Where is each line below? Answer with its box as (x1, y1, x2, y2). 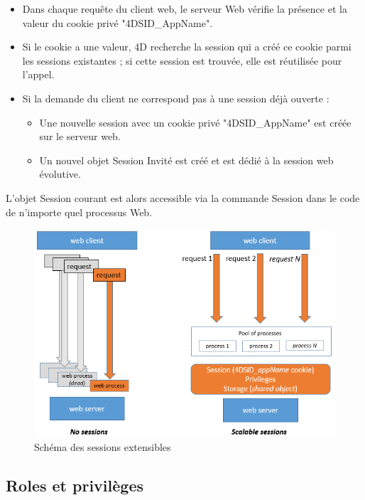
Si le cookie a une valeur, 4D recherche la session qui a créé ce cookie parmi (22, 39, 352, 54)
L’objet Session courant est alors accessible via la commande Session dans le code (6, 190, 360, 205)
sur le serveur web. (39, 129, 121, 144)
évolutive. (39, 166, 81, 181)
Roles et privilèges (6, 474, 143, 496)
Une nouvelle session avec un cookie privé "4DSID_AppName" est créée (39, 115, 352, 129)
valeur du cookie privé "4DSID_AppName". (22, 15, 213, 30)
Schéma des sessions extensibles (34, 439, 171, 454)
